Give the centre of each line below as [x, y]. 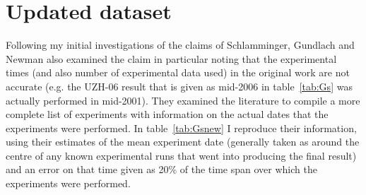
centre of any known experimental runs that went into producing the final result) [181, 155]
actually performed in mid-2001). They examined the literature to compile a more [183, 100]
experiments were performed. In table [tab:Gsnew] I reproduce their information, [181, 128]
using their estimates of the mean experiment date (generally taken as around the [183, 142]
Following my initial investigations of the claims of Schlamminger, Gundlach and [180, 45]
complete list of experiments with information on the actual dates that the [167, 114]
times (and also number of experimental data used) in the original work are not [178, 72]
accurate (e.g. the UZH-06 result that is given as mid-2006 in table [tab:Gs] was [179, 86]
